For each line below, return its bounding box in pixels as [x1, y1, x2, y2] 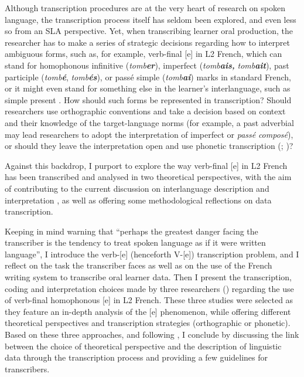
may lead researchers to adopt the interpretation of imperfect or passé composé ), [5, 128, 293, 140]
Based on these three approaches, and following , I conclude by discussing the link [5, 328, 299, 341]
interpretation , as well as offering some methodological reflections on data [5, 193, 272, 206]
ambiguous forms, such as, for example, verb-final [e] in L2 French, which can [5, 47, 282, 60]
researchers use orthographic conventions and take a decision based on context [5, 105, 286, 117]
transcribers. [5, 362, 50, 375]
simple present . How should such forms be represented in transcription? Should [5, 93, 292, 106]
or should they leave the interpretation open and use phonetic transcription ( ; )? [5, 140, 293, 152]
